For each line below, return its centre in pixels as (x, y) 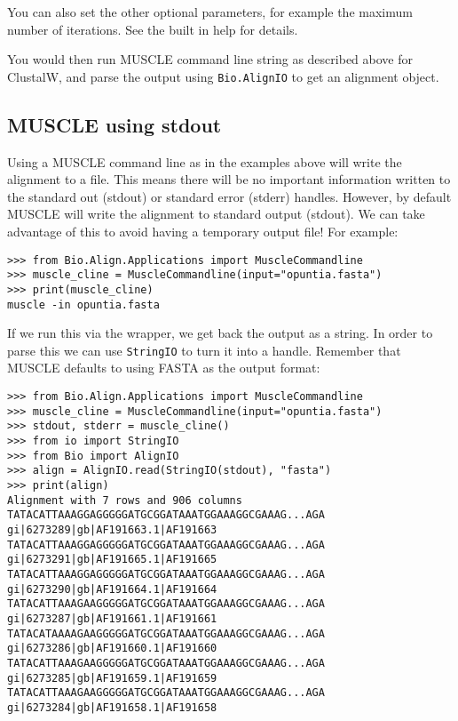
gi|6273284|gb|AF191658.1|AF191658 (112, 707)
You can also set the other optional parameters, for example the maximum (210, 12)
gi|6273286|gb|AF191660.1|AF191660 (112, 649)
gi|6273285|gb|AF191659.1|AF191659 (112, 678)
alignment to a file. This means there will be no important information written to (229, 179)
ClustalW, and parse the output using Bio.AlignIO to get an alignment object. (223, 76)
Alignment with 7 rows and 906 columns (125, 500)
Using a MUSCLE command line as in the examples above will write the (205, 161)
